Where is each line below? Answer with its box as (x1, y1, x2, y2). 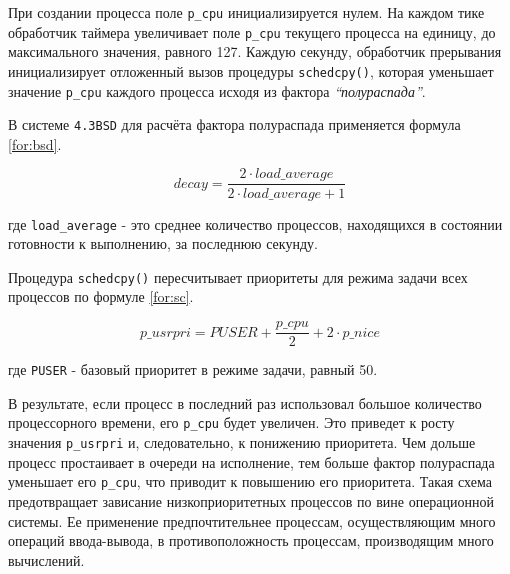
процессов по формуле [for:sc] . (8, 286, 194, 307)
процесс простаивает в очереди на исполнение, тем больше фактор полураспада (8, 451, 495, 472)
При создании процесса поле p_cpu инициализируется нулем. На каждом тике (8, 2, 485, 22)
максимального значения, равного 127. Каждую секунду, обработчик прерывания (8, 41, 502, 62)
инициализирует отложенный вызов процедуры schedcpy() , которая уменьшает (8, 60, 494, 81)
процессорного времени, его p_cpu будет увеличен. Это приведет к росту (8, 412, 455, 433)
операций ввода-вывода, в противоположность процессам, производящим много (8, 530, 494, 551)
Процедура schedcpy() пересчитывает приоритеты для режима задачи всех (8, 266, 468, 287)
